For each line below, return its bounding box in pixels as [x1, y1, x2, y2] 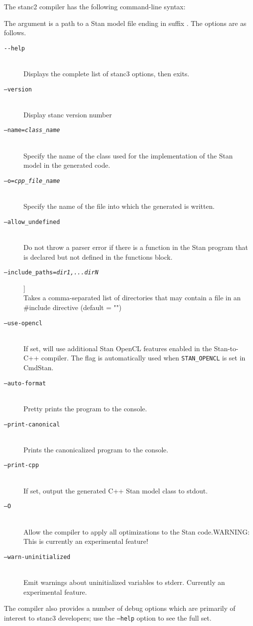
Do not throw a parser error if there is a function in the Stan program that [23, 242, 248, 252]
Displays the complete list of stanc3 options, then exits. [23, 68, 190, 79]
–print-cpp [4, 462, 39, 469]
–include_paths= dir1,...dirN [4, 269, 99, 276]
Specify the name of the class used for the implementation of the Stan [23, 150, 233, 160]
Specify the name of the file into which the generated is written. [23, 201, 215, 211]
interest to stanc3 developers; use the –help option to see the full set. [4, 612, 211, 623]
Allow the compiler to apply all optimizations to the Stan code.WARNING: [23, 526, 250, 537]
